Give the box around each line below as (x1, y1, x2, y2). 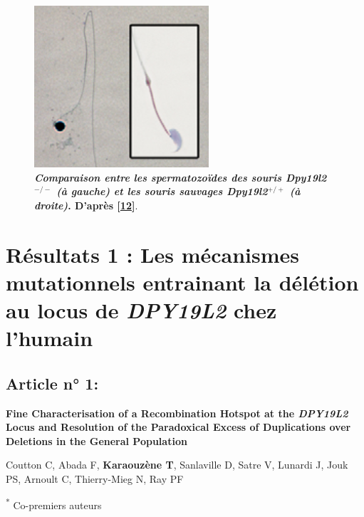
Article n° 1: (6, 372, 99, 394)
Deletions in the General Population (6, 433, 187, 448)
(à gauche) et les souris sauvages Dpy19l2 (56, 184, 268, 199)
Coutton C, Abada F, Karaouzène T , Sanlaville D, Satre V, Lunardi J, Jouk (6, 457, 348, 472)
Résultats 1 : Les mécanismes (6, 239, 299, 268)
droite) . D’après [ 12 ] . (34, 197, 138, 212)
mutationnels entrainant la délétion (6, 267, 359, 296)
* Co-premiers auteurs (6, 496, 102, 513)
